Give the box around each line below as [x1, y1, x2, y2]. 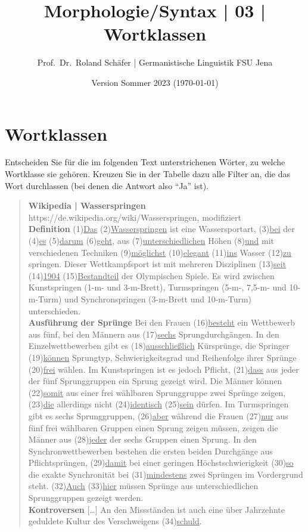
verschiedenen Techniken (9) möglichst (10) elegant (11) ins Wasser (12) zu [28, 246, 291, 258]
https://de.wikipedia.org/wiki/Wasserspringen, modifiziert [28, 211, 241, 223]
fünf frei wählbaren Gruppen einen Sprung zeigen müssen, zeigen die [28, 421, 278, 434]
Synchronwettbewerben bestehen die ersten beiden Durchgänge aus [28, 444, 273, 457]
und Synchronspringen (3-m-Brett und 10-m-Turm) [64, 292, 252, 305]
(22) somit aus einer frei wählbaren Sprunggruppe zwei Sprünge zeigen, [28, 386, 286, 398]
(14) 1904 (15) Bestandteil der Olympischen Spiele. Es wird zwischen [28, 269, 275, 282]
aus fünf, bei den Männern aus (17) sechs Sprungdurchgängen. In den [28, 327, 279, 340]
